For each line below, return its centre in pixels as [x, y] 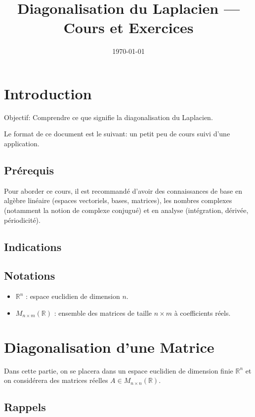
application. [22, 144]
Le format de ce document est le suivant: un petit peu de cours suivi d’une [117, 134]
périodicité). [22, 220]
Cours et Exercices [128, 27]
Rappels [25, 407]
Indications [33, 246]
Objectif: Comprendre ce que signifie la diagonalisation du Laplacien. [108, 117]
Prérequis [29, 170]
